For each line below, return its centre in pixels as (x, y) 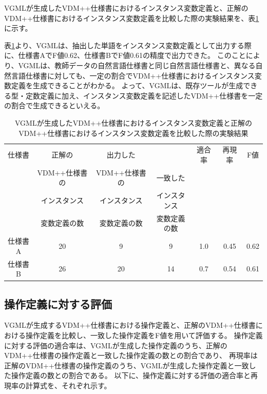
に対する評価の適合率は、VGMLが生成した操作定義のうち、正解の (116, 345)
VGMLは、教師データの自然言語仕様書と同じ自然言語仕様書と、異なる (137, 65)
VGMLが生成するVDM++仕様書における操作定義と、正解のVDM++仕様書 (130, 325)
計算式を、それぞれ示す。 (68, 386)
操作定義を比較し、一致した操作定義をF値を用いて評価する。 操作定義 (144, 335)
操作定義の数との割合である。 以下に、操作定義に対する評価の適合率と (131, 375)
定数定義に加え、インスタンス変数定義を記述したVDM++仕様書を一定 (144, 95)
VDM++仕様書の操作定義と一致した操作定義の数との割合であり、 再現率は (131, 355)
